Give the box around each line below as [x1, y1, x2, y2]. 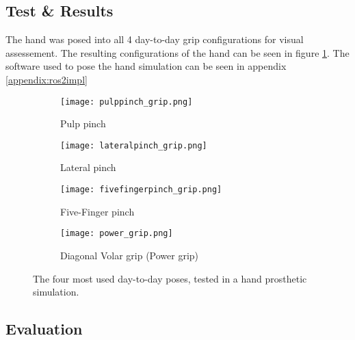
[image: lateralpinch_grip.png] [60, 140, 207, 151]
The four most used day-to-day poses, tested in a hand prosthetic [33, 271, 307, 285]
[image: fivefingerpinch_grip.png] [60, 185, 222, 195]
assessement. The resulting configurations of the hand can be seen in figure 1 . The [5, 45, 350, 60]
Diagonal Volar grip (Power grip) [60, 248, 199, 262]
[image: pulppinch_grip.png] [60, 96, 193, 107]
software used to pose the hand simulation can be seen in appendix [5, 59, 287, 73]
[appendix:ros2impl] [5, 72, 88, 86]
